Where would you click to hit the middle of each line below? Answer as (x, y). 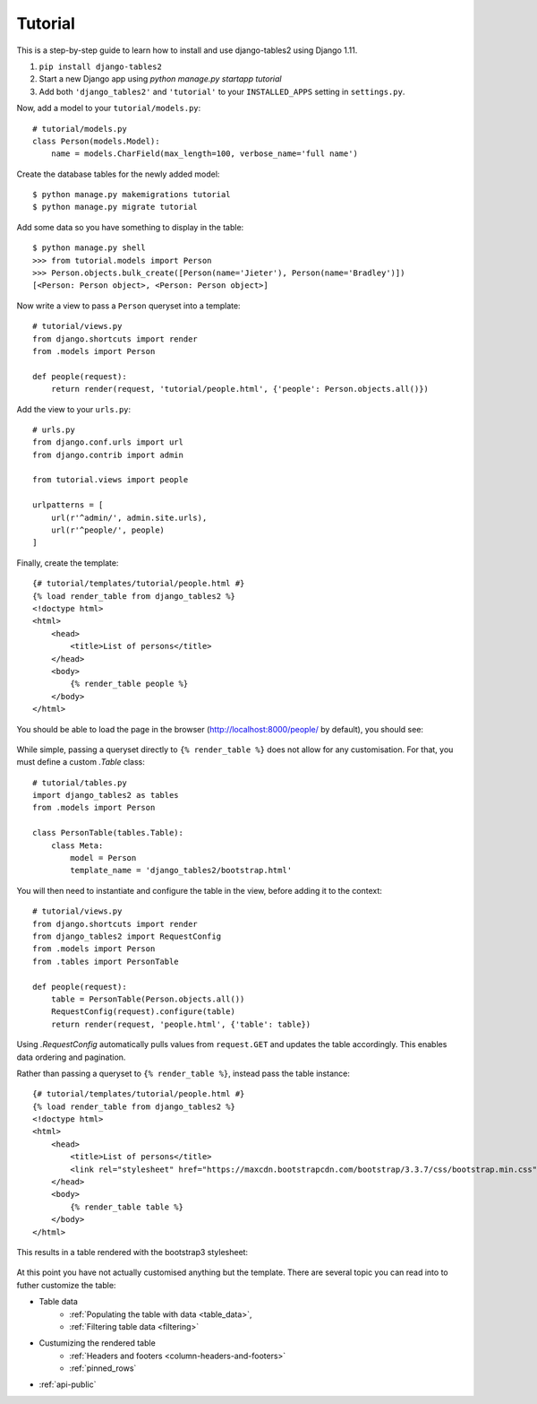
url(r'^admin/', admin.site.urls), (129, 517)
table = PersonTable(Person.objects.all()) (148, 999)
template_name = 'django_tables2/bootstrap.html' (181, 871)
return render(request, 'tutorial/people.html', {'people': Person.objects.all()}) (240, 389)
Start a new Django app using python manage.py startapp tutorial (160, 79)
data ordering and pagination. (71, 1057)
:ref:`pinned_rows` (103, 1368)
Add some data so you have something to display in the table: (130, 227)
